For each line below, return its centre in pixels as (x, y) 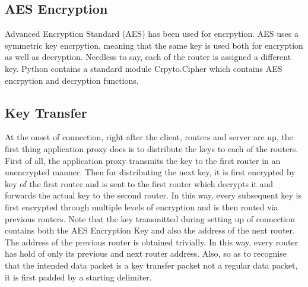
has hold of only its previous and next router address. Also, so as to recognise (146, 253)
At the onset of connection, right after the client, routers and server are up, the (149, 137)
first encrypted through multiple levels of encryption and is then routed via (142, 206)
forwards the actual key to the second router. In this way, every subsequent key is (153, 195)
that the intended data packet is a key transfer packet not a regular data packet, (151, 265)
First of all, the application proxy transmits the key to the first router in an (143, 160)
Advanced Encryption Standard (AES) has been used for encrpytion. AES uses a (152, 34)
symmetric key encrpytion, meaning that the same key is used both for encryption (154, 45)
